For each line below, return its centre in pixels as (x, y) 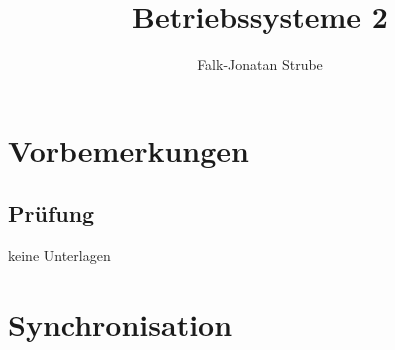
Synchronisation (120, 323)
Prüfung (51, 213)
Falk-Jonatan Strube (260, 64)
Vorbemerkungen (128, 149)
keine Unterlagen (59, 255)
